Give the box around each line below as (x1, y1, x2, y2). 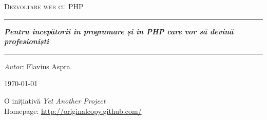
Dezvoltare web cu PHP (4, 1, 84, 11)
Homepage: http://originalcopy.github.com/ (4, 105, 142, 116)
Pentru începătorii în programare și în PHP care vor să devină (4, 26, 234, 36)
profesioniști (4, 36, 49, 47)
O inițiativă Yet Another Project (4, 95, 106, 106)
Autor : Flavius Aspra (4, 61, 70, 71)
